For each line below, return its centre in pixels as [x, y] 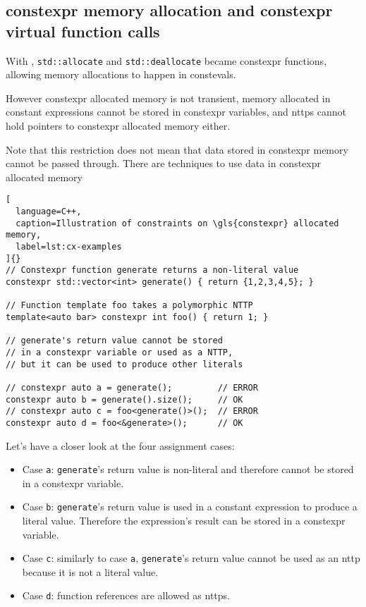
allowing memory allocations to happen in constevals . [121, 74]
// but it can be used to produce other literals [124, 364]
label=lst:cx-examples [69, 247]
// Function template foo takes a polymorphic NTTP [129, 306]
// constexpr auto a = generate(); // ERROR [132, 387]
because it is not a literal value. [90, 571]
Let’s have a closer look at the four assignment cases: [120, 445]
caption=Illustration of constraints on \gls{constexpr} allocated [177, 223]
